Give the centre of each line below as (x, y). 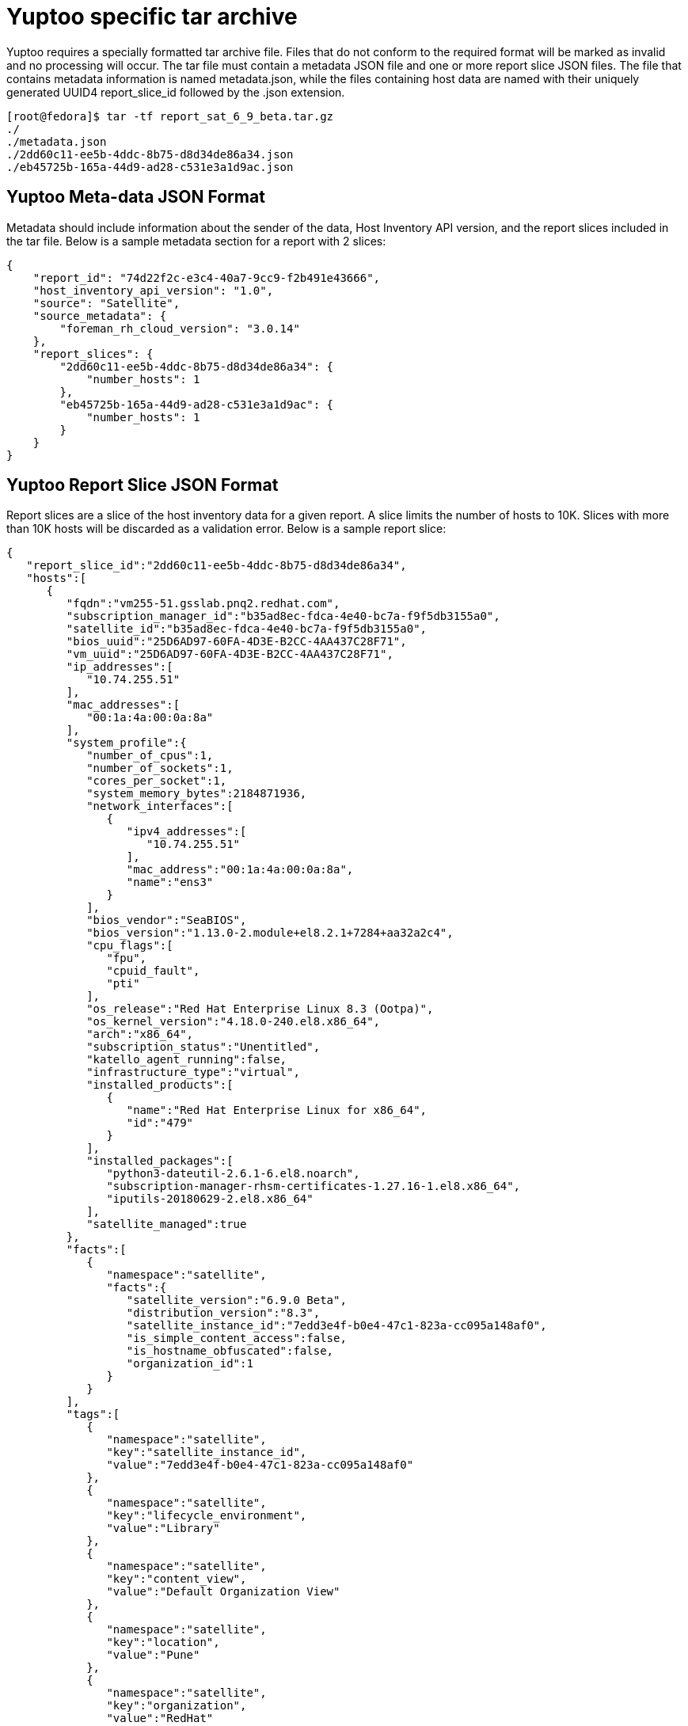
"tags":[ (93, 1414)
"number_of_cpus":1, (150, 756)
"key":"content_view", (177, 1579)
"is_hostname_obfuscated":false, (230, 1351)
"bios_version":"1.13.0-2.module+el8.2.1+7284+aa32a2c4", (270, 933)
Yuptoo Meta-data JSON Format (136, 197)
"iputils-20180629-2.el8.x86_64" (210, 1199)
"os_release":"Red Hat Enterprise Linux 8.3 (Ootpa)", (260, 1009)
